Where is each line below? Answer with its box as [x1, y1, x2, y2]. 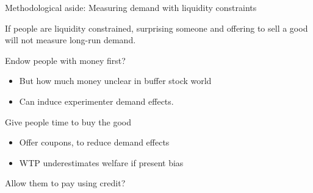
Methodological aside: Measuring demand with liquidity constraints [5, 1, 257, 13]
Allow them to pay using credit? [5, 177, 126, 189]
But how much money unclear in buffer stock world [19, 74, 212, 87]
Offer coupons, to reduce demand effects [19, 136, 170, 149]
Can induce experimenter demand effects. [19, 94, 174, 107]
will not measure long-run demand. [5, 33, 136, 46]
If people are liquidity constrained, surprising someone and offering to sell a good [5, 21, 308, 34]
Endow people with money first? [5, 54, 126, 66]
